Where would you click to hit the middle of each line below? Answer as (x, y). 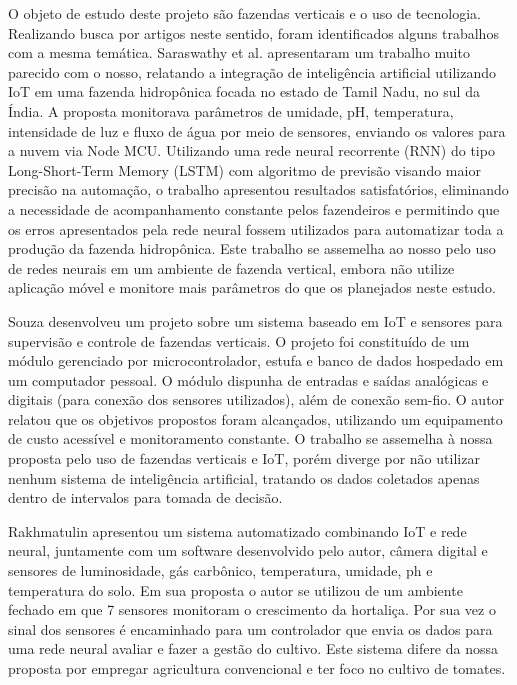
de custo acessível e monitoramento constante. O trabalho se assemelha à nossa (250, 438)
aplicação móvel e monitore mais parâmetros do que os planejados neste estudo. (252, 287)
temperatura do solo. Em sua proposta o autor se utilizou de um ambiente (235, 589)
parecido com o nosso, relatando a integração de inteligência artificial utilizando (252, 71)
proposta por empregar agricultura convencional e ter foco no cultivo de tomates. (257, 668)
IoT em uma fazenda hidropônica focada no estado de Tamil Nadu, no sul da (244, 91)
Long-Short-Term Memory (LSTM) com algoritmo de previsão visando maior (244, 169)
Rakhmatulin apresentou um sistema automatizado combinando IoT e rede (237, 530)
